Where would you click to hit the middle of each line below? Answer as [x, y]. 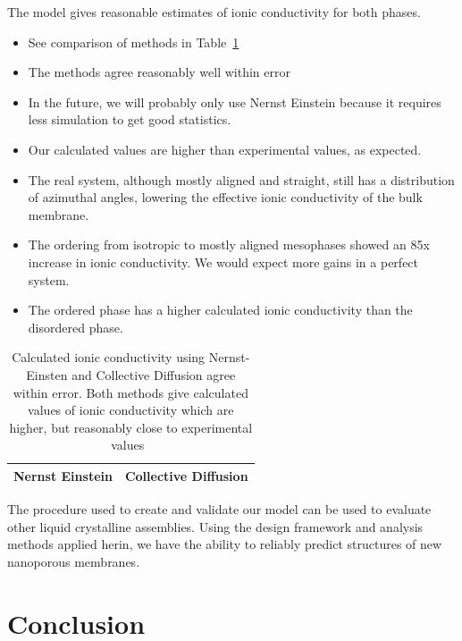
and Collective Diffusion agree [154, 374]
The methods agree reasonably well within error [159, 72]
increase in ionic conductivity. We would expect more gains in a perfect [223, 261]
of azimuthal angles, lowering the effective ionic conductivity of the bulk [225, 197]
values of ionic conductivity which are [131, 410]
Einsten [47, 374]
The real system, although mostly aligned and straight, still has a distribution [241, 179]
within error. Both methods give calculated [130, 392]
